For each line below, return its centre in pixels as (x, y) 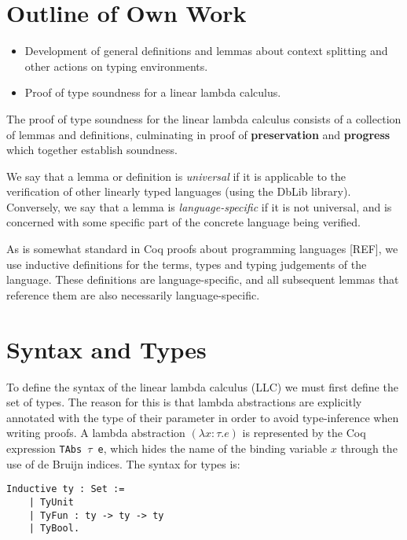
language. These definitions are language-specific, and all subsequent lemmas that (203, 279)
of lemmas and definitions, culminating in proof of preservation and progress (198, 134)
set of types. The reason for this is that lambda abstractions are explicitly (184, 402)
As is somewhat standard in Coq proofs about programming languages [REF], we (202, 249)
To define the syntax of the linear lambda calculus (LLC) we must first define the (202, 386)
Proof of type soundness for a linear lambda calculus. (153, 92)
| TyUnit (51, 502)
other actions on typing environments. (116, 66)
